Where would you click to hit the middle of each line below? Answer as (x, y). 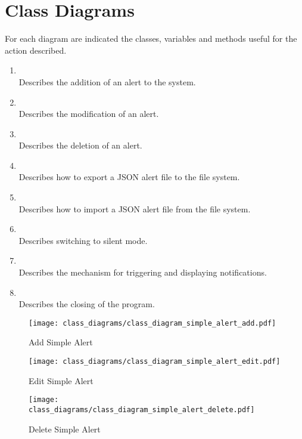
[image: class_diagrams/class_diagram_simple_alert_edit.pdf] (155, 362)
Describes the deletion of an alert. (80, 145)
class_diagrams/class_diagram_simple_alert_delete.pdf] (142, 409)
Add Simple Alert (61, 342)
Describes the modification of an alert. (89, 114)
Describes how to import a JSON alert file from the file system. (135, 208)
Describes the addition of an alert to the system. (107, 81)
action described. (36, 50)
